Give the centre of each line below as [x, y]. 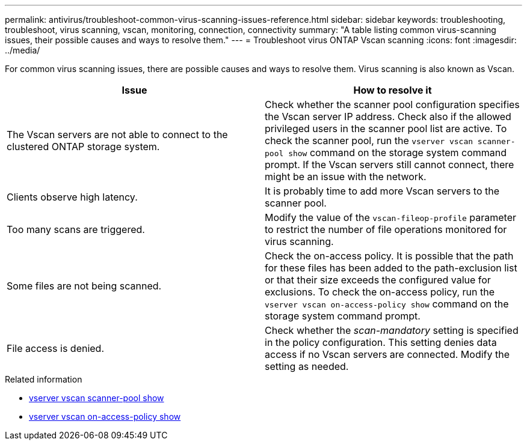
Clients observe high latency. [72, 197]
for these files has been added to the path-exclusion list [391, 268]
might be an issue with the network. [346, 177]
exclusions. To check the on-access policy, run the [380, 292]
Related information [44, 379]
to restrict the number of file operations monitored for [386, 229]
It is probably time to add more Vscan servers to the [382, 191]
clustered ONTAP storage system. [83, 147]
